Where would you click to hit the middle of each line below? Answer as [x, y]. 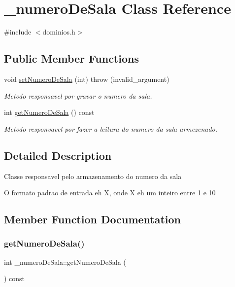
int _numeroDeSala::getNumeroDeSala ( [65, 262]
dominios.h [59, 32]
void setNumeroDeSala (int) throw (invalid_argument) [87, 79]
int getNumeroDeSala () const [49, 112]
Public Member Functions [71, 58]
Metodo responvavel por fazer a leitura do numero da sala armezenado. [111, 128]
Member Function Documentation [93, 219]
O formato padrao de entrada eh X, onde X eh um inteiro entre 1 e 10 [110, 193]
